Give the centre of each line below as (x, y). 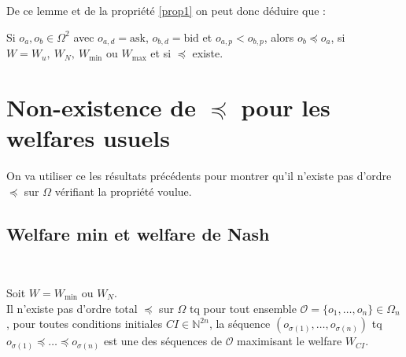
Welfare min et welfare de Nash (138, 233)
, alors (279, 37)
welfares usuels (88, 138)
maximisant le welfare (290, 341)
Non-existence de (101, 107)
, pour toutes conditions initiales (85, 324)
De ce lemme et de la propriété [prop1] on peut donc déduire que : (166, 10)
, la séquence (240, 324)
